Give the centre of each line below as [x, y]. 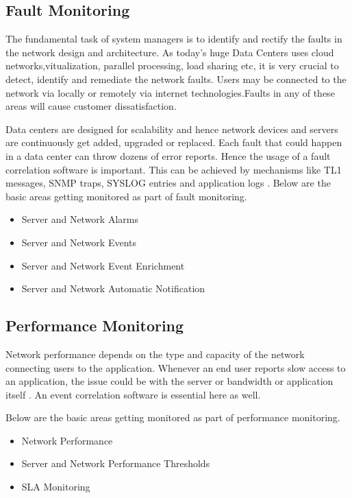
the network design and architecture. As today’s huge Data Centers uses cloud [170, 52]
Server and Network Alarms [80, 219]
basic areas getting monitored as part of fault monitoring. [126, 196]
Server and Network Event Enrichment [103, 265]
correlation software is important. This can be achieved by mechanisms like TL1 [174, 169]
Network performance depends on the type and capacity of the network [155, 354]
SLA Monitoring [56, 487]
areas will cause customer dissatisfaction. [91, 106]
